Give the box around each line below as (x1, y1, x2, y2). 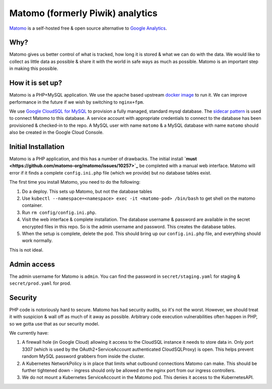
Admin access (9, 260, 55, 269)
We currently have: (9, 330, 49, 336)
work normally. (22, 238, 53, 244)
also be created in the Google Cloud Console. (9, 129, 104, 135)
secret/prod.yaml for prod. (9, 280, 72, 286)
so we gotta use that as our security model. (9, 321, 100, 327)
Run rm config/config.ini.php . (22, 209, 97, 215)
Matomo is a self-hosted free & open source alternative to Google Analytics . (9, 25, 167, 31)
